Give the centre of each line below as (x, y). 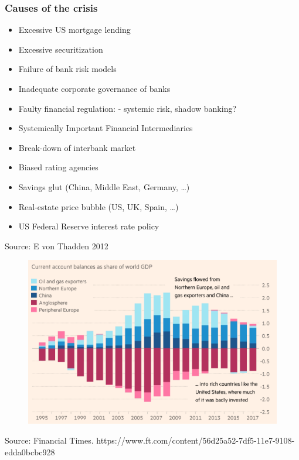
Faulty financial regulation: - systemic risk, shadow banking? (128, 108)
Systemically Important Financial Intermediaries (106, 128)
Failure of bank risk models (67, 69)
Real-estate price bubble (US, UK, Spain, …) (98, 206)
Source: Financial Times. (49, 440)
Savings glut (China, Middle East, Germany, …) (104, 186)
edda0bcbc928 (30, 452)
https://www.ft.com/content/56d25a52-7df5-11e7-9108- (196, 440)
